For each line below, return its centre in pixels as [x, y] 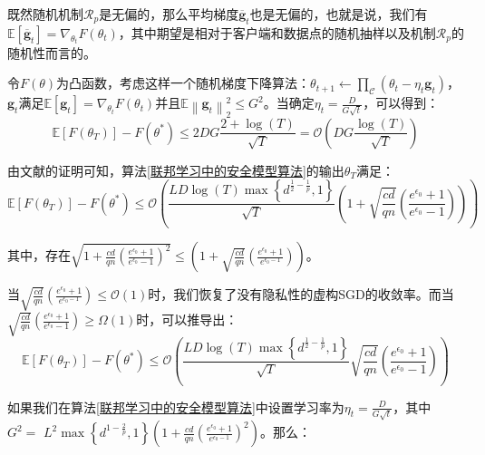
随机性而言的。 [52, 52]
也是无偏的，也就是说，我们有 [339, 14]
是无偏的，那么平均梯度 [169, 14]
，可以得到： [401, 103]
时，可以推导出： [187, 319]
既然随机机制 [45, 14]
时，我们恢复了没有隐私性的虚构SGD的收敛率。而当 [301, 294]
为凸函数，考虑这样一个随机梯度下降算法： [184, 83]
